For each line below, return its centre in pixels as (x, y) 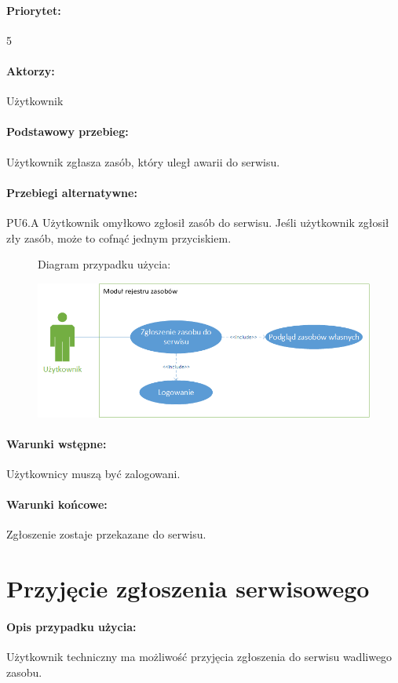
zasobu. (24, 672)
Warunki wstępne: (57, 443)
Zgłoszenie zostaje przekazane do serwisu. (106, 534)
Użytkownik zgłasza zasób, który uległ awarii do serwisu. (143, 161)
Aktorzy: (31, 70)
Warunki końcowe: (57, 504)
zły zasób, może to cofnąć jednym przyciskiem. (119, 237)
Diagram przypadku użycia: (104, 264)
